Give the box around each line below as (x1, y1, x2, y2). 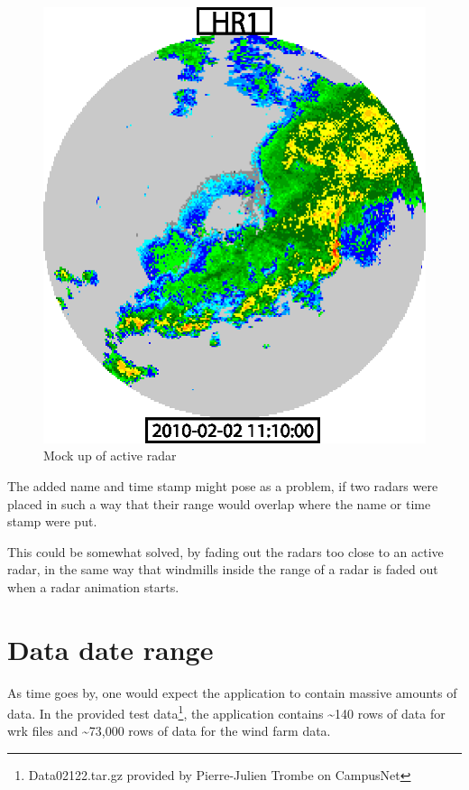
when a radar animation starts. (7, 577, 179, 596)
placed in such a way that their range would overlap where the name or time (7, 494, 431, 513)
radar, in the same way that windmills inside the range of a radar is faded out (7, 560, 438, 579)
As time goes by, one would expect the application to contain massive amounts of (7, 683, 457, 702)
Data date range (7, 630, 214, 667)
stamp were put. (7, 512, 97, 531)
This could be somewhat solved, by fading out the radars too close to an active (7, 542, 444, 561)
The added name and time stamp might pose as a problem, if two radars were (7, 476, 438, 495)
